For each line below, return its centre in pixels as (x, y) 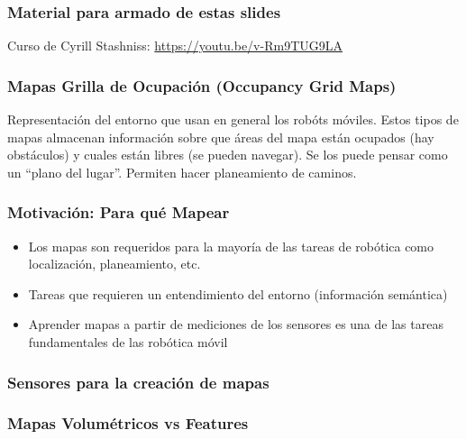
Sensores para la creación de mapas (138, 382)
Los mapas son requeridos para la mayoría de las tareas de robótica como (231, 246)
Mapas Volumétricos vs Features (128, 423)
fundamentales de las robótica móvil (128, 342)
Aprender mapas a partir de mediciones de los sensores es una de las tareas (236, 324)
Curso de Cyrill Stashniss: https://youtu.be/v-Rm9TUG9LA (175, 46)
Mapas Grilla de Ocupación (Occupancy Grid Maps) (202, 85)
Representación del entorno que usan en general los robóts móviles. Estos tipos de (233, 119)
